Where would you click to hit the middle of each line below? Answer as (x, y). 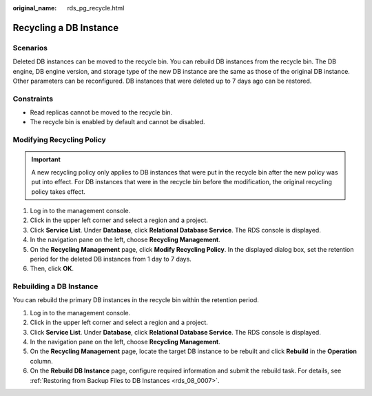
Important (46, 159)
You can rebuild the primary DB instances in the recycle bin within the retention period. (136, 300)
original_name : (35, 8)
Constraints (33, 99)
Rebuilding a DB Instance (55, 286)
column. (41, 361)
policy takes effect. (58, 191)
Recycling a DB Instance (66, 28)
